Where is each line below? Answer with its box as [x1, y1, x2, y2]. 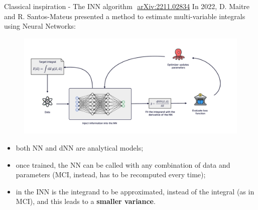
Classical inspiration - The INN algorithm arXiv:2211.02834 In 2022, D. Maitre [4, 1, 250, 11]
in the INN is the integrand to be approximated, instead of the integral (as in [16, 186, 254, 196]
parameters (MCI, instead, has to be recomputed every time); [16, 169, 206, 180]
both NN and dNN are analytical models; [16, 143, 144, 153]
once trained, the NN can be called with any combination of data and [16, 159, 230, 170]
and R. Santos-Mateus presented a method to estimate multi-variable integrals [4, 11, 245, 21]
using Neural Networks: [4, 21, 76, 31]
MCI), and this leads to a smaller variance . [16, 196, 156, 206]
